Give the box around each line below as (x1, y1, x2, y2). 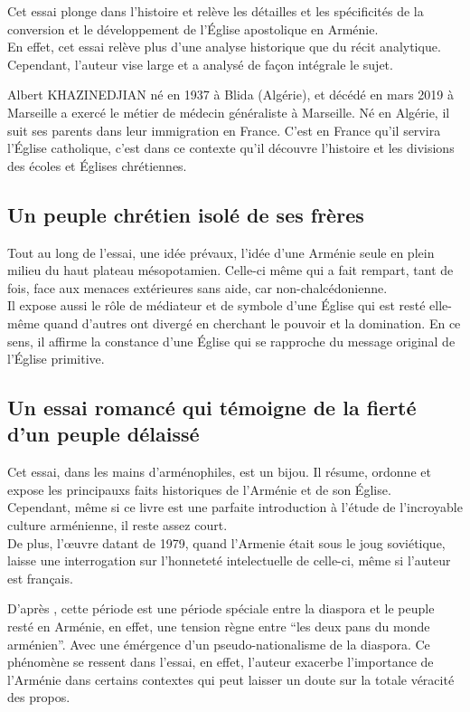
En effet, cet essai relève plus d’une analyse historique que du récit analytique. (7, 37, 441, 56)
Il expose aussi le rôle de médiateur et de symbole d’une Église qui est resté (7, 296, 426, 315)
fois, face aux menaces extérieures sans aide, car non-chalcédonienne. (7, 278, 388, 297)
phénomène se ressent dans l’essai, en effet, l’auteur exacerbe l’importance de (7, 652, 434, 671)
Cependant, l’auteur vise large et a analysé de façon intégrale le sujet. (7, 54, 393, 73)
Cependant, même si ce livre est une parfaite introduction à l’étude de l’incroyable (7, 498, 463, 517)
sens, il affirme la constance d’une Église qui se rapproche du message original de (7, 331, 456, 350)
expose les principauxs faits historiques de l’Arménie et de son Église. (7, 479, 391, 498)
